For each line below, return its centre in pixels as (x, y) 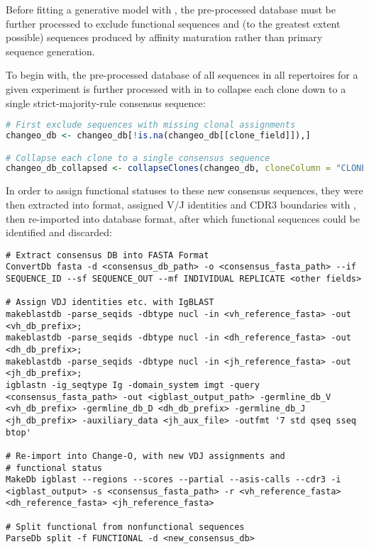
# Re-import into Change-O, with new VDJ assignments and (145, 456)
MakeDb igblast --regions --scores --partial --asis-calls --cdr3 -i (174, 480)
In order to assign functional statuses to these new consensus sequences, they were (184, 190)
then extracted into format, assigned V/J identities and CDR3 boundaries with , (181, 204)
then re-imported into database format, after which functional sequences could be (183, 218)
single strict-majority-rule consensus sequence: (106, 102)
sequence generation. (50, 51)
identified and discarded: (59, 232)
